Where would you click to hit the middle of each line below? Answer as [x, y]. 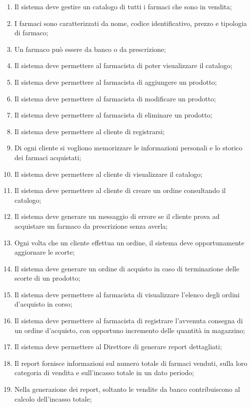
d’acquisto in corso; [43, 304]
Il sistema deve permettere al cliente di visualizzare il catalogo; [108, 174]
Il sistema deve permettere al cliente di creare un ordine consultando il [120, 190]
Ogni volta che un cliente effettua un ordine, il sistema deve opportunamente [129, 242]
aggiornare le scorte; [44, 252]
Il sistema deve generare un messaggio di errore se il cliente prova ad [117, 216]
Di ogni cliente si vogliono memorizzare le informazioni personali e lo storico [128, 148]
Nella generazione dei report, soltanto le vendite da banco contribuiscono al [127, 389]
